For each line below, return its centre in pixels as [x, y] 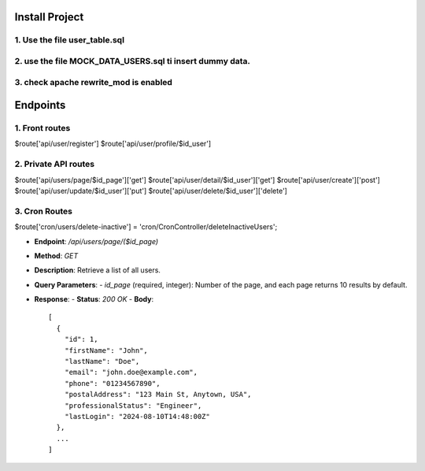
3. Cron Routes [44, 211]
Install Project [49, 17]
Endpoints [40, 105]
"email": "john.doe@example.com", [131, 373]
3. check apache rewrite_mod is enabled [94, 82]
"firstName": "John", [106, 350]
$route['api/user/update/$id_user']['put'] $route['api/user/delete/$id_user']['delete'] [151, 191]
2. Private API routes [55, 164]
